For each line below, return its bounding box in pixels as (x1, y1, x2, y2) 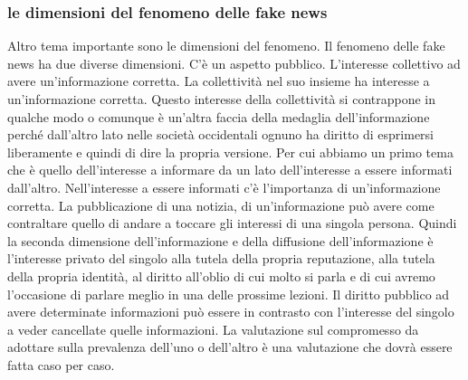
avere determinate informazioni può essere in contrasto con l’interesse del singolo (7, 302, 454, 321)
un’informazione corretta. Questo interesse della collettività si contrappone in (7, 90, 436, 108)
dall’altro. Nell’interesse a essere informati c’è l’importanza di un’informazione (7, 177, 441, 196)
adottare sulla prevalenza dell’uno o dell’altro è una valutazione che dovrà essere (7, 337, 453, 356)
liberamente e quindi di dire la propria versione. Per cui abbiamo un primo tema (7, 142, 454, 161)
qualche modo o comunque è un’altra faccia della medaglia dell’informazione (7, 107, 430, 126)
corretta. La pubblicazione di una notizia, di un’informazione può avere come (7, 195, 435, 214)
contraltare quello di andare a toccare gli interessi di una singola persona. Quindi (7, 214, 457, 233)
